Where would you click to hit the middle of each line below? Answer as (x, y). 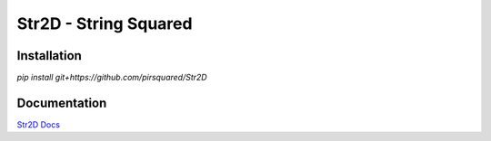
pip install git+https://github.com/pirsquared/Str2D (112, 78)
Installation (49, 56)
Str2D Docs (39, 124)
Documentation (62, 103)
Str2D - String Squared (105, 23)
